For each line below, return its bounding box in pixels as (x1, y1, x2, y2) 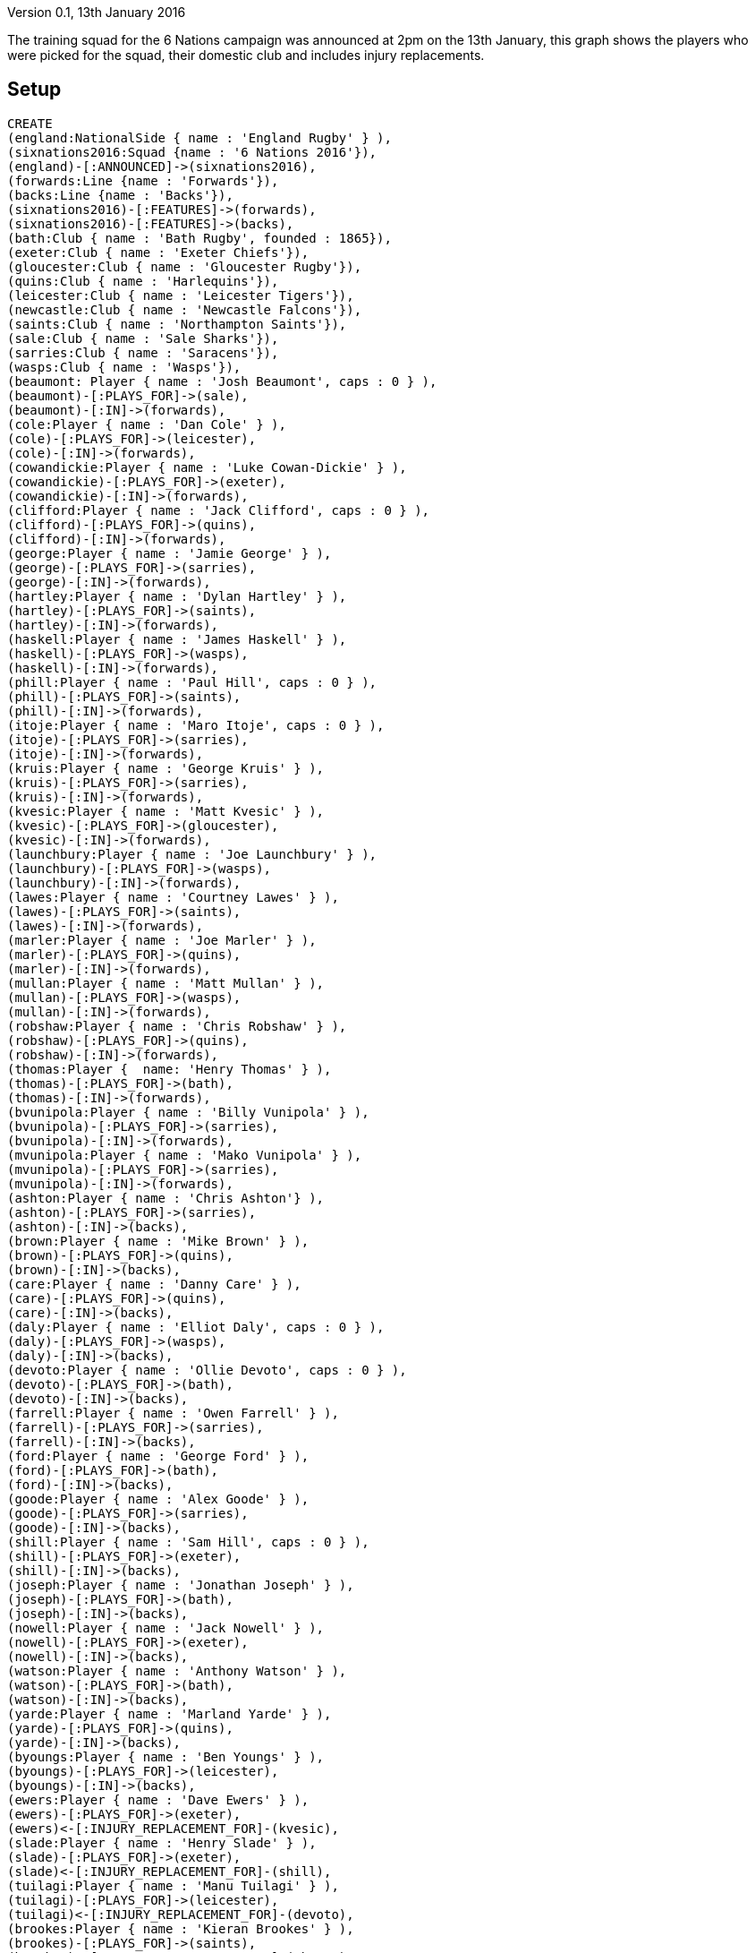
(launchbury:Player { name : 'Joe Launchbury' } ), (7, 846, 377, 861)
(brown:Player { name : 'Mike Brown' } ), (7, 1233, 310, 1248)
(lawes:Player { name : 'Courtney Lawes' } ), (7, 889, 339, 904)
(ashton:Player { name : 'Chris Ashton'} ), (7, 1190, 325, 1205)
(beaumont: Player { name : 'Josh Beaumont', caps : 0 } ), (7, 373, 437, 389)
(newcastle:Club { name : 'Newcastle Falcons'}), (7, 302, 362, 317)
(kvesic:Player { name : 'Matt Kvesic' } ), (7, 803, 325, 818)
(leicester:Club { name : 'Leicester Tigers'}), (7, 287, 354, 303)
